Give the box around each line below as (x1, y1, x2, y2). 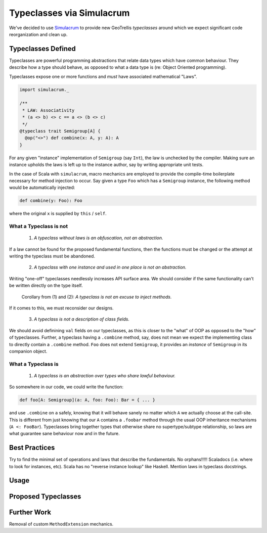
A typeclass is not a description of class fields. (34, 316, 130, 322)
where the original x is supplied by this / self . (9, 211, 107, 217)
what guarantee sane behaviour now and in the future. (9, 431, 120, 437)
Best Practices (9, 444, 55, 452)
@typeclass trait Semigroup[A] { (19, 128, 101, 133)
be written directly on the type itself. (9, 282, 83, 289)
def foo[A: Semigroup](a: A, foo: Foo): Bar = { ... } (19, 397, 155, 403)
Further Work (9, 508, 51, 516)
